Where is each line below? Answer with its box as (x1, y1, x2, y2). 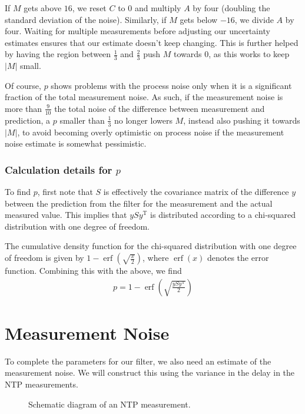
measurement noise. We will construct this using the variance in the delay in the (5, 366, 295, 379)
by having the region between (5, 48, 111, 60)
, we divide (234, 13, 274, 25)
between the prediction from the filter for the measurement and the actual (5, 197, 273, 209)
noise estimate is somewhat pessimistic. (5, 137, 147, 150)
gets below (180, 13, 218, 25)
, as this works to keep (208, 48, 290, 60)
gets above (24, 2, 62, 14)
